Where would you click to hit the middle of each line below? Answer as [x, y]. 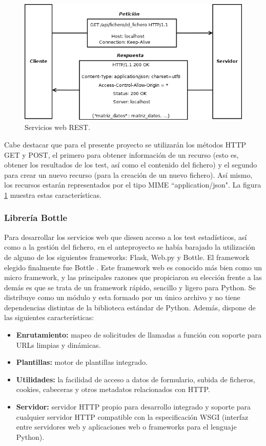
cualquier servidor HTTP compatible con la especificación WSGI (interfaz [132, 416]
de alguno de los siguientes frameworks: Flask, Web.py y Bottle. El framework [127, 257]
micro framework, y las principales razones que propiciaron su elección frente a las [133, 277]
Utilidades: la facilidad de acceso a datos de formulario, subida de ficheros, [136, 379]
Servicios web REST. [58, 127]
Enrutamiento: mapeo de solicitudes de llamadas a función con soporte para [139, 335]
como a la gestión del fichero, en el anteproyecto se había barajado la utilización [130, 247]
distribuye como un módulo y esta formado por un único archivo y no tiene [122, 297]
